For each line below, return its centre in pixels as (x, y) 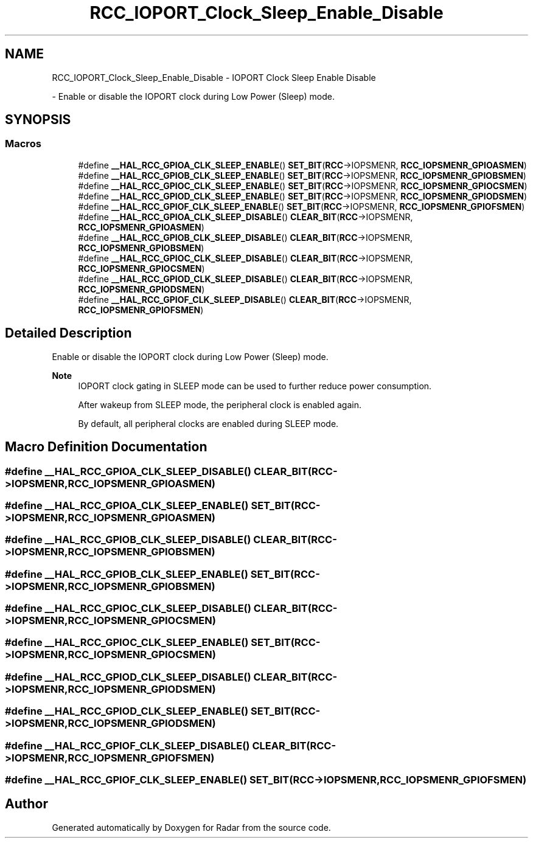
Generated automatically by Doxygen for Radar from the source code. (191, 827)
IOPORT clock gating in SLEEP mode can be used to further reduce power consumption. (255, 386)
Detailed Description (68, 333)
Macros (23, 144)
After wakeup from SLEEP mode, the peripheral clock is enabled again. (220, 404)
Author (26, 804)
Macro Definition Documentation (106, 447)
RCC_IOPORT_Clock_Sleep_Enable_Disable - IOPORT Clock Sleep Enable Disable (214, 77)
